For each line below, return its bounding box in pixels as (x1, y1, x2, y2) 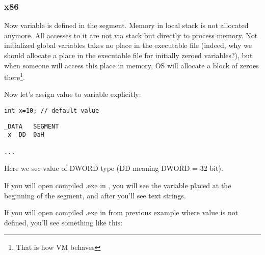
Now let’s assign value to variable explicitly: (4, 89, 141, 99)
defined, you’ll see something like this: (4, 217, 123, 227)
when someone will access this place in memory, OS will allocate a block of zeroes (4, 60, 259, 70)
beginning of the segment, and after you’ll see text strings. (4, 190, 186, 200)
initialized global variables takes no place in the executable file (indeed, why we (4, 40, 252, 50)
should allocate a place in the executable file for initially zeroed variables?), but (4, 50, 253, 60)
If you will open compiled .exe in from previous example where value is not (4, 207, 238, 218)
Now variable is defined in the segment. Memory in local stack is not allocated (4, 20, 249, 31)
